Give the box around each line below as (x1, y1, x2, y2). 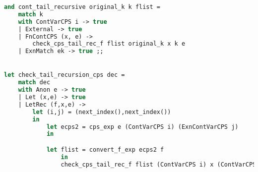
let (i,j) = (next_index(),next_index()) (32, 108, 171, 115)
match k (18, 10, 43, 18)
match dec (18, 79, 51, 86)
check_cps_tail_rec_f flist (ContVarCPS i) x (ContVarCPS (61, 161, 257, 168)
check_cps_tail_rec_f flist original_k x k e (32, 40, 186, 48)
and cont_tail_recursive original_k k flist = (4, 3, 160, 10)
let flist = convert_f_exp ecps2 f (46, 146, 164, 153)
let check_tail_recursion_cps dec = (4, 71, 125, 79)
